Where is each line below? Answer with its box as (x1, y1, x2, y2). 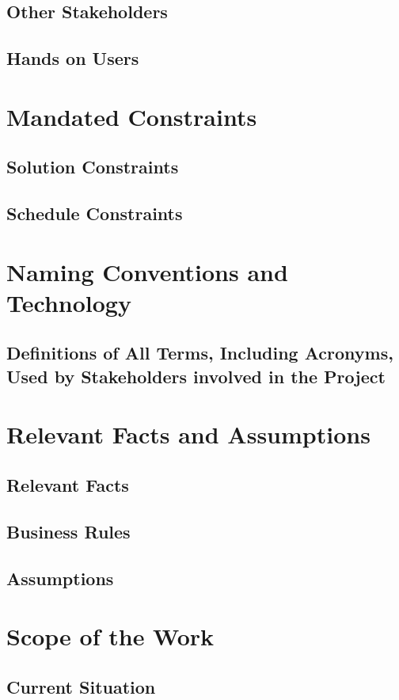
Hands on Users (6, 46, 139, 70)
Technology (6, 286, 131, 318)
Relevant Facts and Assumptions (6, 418, 370, 451)
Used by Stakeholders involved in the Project (6, 363, 386, 388)
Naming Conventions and (6, 255, 288, 287)
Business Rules (6, 519, 131, 543)
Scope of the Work (6, 620, 215, 652)
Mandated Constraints (6, 100, 257, 132)
